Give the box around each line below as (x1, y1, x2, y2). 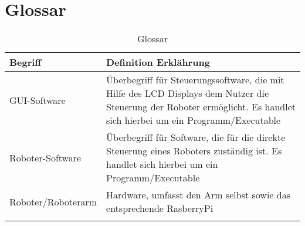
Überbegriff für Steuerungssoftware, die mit (106, 73, 284, 87)
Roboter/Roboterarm (9, 194, 97, 208)
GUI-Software (9, 93, 66, 107)
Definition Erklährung (106, 55, 210, 69)
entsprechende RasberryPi (106, 201, 213, 215)
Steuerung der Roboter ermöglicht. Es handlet (106, 100, 296, 114)
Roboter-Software (9, 150, 82, 164)
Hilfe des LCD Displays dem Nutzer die (106, 86, 269, 100)
